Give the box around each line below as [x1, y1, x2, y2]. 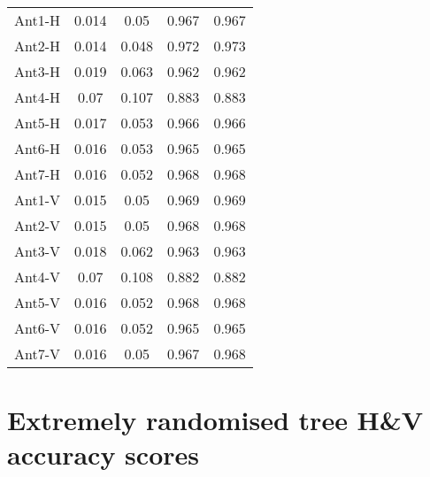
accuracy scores [7, 436, 199, 473]
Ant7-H [14, 164, 61, 184]
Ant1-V [14, 189, 61, 210]
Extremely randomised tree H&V [7, 402, 424, 438]
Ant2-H [14, 35, 61, 56]
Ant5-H [14, 112, 61, 133]
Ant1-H [14, 10, 61, 30]
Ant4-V [14, 266, 61, 287]
